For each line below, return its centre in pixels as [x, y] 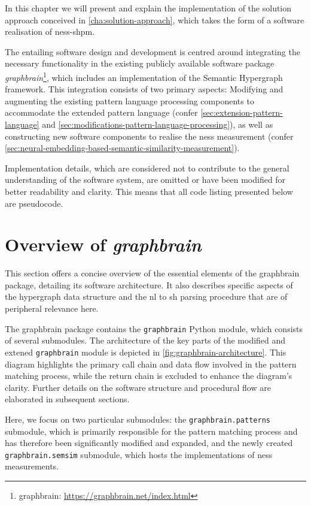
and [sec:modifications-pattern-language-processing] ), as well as [158, 124]
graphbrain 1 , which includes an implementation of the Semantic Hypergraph [144, 76]
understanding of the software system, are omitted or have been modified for [145, 180]
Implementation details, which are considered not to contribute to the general [147, 168]
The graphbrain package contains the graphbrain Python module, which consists [154, 328]
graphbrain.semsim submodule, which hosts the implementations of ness [139, 454]
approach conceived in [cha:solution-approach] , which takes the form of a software [155, 19]
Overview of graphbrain [103, 245]
